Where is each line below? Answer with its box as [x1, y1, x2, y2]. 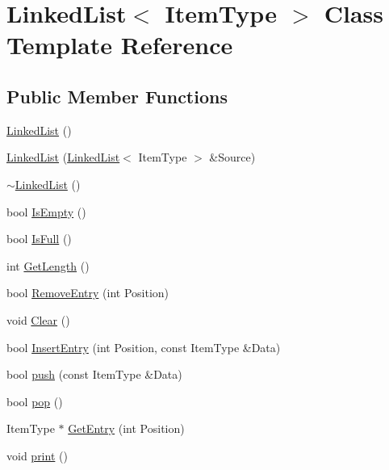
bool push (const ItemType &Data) [6, 366, 182, 383]
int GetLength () [6, 257, 90, 274]
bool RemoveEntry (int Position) [6, 284, 169, 301]
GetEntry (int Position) [68, 420, 185, 437]
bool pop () [6, 392, 63, 409]
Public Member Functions [6, 83, 228, 108]
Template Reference [6, 28, 233, 61]
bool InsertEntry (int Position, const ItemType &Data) [6, 338, 281, 355]
